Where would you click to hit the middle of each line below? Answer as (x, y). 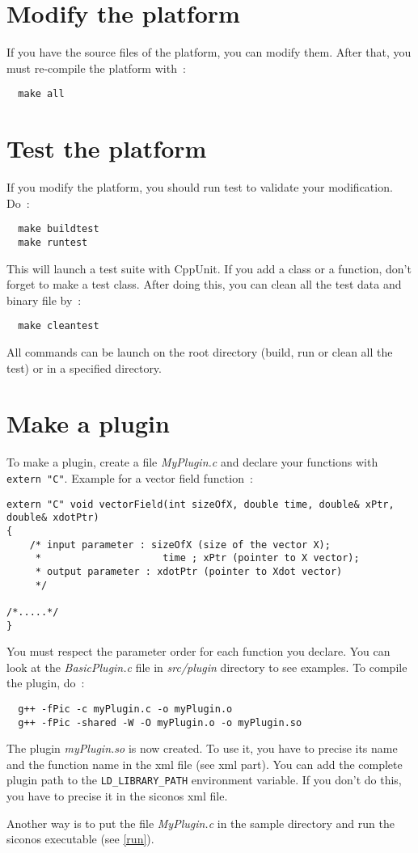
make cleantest (59, 326)
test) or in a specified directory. (84, 367)
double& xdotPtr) (53, 518)
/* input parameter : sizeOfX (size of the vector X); (180, 545)
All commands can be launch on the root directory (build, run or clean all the (200, 352)
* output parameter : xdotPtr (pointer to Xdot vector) (189, 571)
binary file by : (44, 300)
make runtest (53, 242)
